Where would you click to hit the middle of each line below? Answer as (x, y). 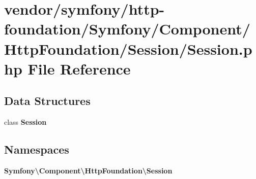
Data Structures (47, 101)
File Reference (79, 68)
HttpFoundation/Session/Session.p (128, 48)
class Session (25, 122)
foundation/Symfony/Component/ (127, 29)
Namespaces (37, 149)
